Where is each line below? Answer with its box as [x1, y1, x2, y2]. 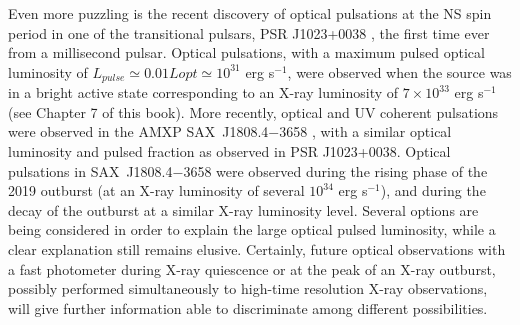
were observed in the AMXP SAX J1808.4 [8, 121, 269, 142]
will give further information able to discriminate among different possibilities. [8, 297, 488, 318]
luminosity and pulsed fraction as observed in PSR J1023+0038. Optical [8, 141, 451, 162]
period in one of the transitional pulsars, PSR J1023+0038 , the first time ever [8, 22, 490, 43]
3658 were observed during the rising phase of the [183, 160, 488, 181]
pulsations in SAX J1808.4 [8, 160, 173, 181]
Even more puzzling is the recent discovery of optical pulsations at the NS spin [8, 3, 492, 23]
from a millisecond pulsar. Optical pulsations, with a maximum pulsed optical [8, 42, 485, 63]
